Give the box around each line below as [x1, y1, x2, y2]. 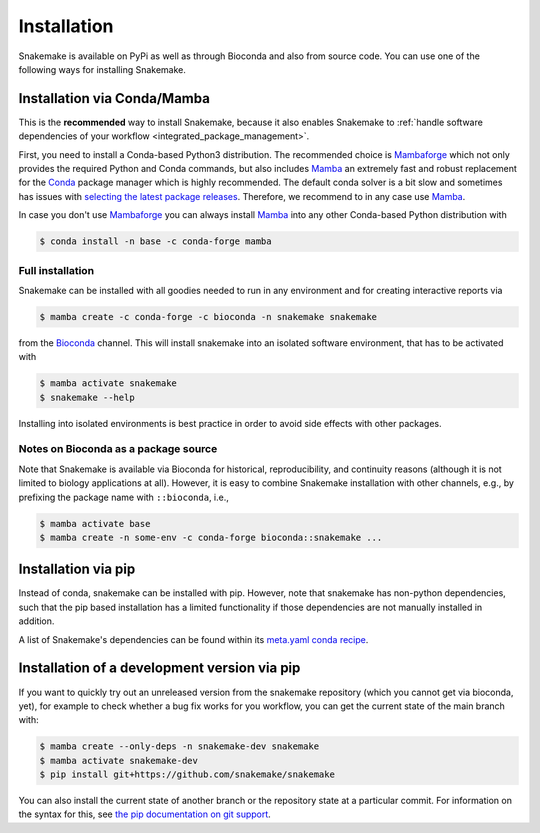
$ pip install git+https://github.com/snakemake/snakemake [39, 769, 335, 780]
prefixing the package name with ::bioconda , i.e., [18, 491, 229, 503]
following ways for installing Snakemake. [18, 63, 187, 75]
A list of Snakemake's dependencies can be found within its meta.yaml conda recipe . [18, 633, 369, 645]
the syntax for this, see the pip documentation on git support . [18, 808, 272, 820]
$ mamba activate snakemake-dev [39, 755, 199, 766]
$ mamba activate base [39, 518, 151, 529]
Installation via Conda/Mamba [18, 90, 210, 107]
